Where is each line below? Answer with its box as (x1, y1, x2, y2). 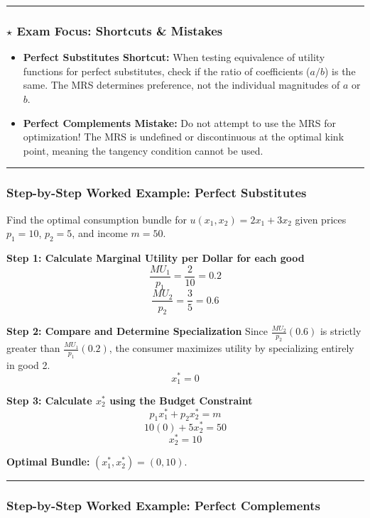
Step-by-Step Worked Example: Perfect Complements (6, 496, 320, 514)
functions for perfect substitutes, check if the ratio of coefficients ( (23, 63, 310, 78)
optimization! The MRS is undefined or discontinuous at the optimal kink (23, 129, 344, 144)
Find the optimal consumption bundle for (6, 211, 187, 226)
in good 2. (6, 357, 50, 372)
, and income (72, 226, 128, 241)
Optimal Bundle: (6, 454, 90, 469)
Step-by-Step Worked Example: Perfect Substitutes (6, 184, 307, 202)
